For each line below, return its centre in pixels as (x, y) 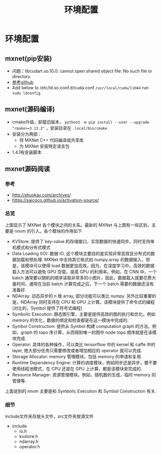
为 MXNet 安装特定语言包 (44, 146)
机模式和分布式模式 (31, 247)
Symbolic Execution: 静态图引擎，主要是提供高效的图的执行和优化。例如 (84, 314)
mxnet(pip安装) (29, 58)
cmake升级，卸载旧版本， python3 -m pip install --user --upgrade (81, 122)
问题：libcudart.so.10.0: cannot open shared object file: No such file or (82, 71)
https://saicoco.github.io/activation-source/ (55, 200)
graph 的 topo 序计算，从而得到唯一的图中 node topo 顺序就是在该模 (88, 332)
